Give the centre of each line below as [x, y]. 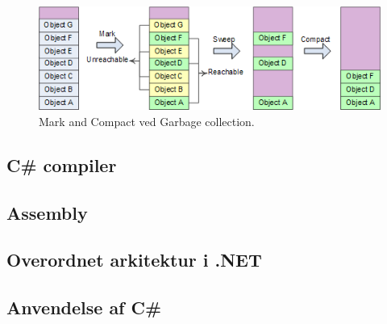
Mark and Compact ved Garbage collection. [147, 121]
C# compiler [62, 164]
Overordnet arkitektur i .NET [134, 260]
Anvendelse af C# [84, 307]
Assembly [47, 212]
